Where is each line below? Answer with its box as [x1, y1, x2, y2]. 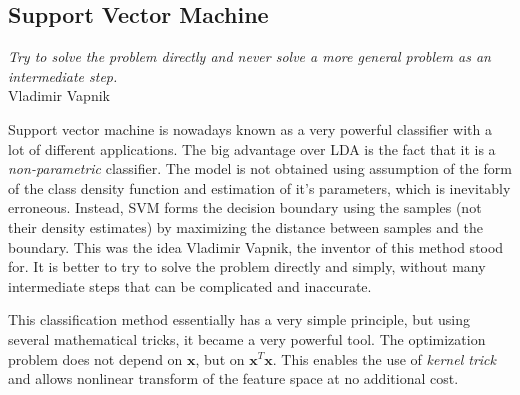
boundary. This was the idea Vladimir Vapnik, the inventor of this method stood [8, 236, 504, 257]
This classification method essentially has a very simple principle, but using [8, 309, 470, 330]
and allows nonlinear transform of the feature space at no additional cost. [8, 368, 459, 389]
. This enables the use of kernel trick [272, 348, 496, 369]
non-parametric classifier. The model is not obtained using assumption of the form [8, 158, 512, 179]
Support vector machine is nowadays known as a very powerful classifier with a [8, 118, 492, 139]
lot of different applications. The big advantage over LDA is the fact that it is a [8, 138, 496, 159]
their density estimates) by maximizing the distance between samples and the [8, 216, 483, 237]
